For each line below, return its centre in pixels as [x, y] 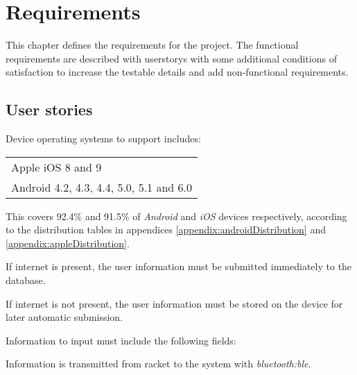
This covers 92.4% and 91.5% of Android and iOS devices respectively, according [176, 216]
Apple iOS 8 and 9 [56, 167]
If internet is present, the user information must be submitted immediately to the [179, 266]
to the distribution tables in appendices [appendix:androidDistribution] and [166, 230]
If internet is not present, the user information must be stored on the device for [174, 303]
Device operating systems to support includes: [103, 139]
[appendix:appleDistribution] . [68, 243]
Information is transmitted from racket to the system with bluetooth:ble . [158, 364]
